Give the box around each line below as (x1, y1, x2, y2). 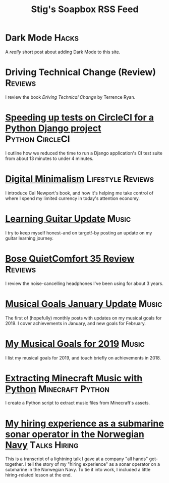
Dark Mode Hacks (5, 32, 79, 44)
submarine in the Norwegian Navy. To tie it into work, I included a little (5, 467, 151, 473)
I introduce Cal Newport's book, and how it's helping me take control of (5, 190, 154, 196)
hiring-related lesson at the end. (5, 472, 72, 478)
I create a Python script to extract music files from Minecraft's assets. (5, 400, 150, 406)
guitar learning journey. (5, 235, 54, 241)
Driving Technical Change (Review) (5, 67, 156, 78)
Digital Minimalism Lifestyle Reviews (5, 173, 154, 184)
